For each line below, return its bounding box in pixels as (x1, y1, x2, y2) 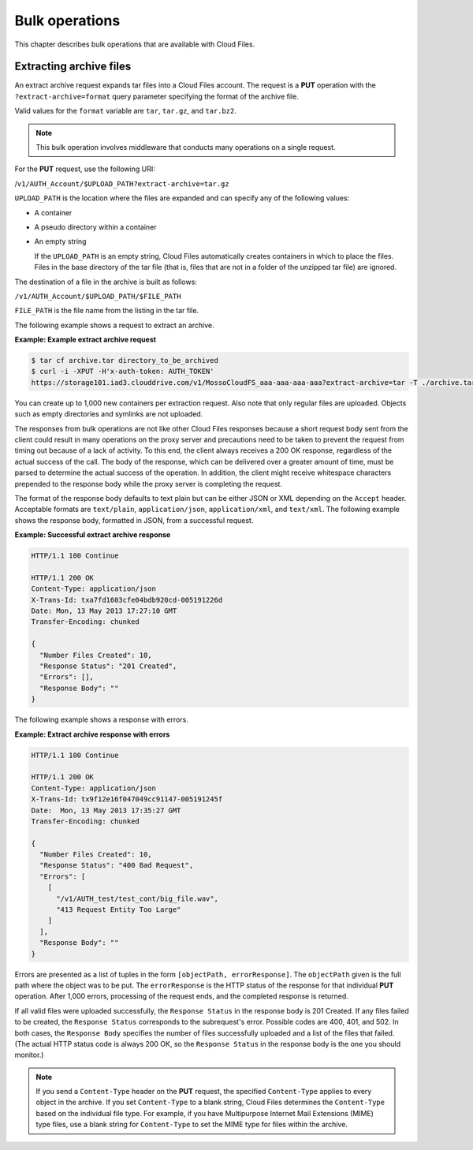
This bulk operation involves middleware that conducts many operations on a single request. (35, 143, 336, 152)
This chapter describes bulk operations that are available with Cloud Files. (14, 39, 255, 49)
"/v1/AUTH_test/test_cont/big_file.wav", (56, 894, 218, 903)
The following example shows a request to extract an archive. (14, 320, 214, 330)
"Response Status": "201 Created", (39, 662, 177, 670)
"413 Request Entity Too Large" (56, 905, 181, 914)
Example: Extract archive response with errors (14, 730, 170, 739)
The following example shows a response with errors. (14, 715, 188, 725)
